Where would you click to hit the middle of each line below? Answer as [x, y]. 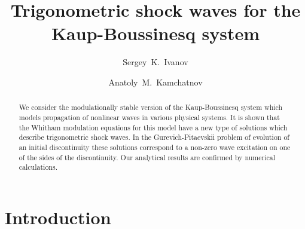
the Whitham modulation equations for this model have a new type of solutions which [153, 127]
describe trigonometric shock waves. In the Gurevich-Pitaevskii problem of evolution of [154, 137]
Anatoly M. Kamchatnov [155, 82]
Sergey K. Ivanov [155, 62]
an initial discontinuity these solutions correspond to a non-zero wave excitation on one [155, 147]
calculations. [38, 167]
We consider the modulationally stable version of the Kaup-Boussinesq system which [151, 107]
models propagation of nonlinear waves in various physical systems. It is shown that [149, 117]
